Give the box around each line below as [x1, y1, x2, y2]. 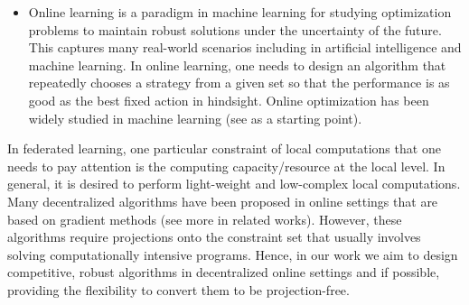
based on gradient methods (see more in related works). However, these [7, 209, 402, 228]
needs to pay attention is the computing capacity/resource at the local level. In [7, 156, 446, 175]
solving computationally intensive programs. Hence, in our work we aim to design [7, 245, 458, 263]
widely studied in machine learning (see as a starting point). [28, 108, 362, 127]
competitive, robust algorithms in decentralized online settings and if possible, [7, 263, 440, 282]
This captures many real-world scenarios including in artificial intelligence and [28, 38, 462, 57]
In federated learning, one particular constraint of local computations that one [7, 139, 441, 158]
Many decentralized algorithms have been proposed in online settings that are [7, 191, 438, 210]
